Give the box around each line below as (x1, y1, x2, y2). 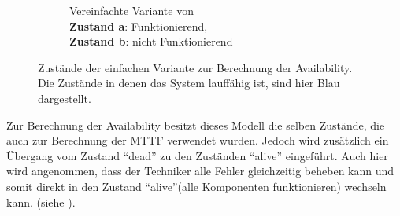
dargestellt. (38, 90, 91, 106)
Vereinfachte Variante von (69, 2, 194, 18)
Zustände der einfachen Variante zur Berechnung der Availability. (38, 59, 353, 75)
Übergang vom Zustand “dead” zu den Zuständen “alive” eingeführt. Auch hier (6, 147, 388, 163)
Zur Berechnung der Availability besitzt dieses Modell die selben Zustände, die (6, 116, 385, 133)
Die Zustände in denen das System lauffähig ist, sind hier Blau (38, 75, 340, 91)
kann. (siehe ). (6, 193, 76, 210)
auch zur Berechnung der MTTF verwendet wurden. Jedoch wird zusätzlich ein (6, 132, 389, 148)
